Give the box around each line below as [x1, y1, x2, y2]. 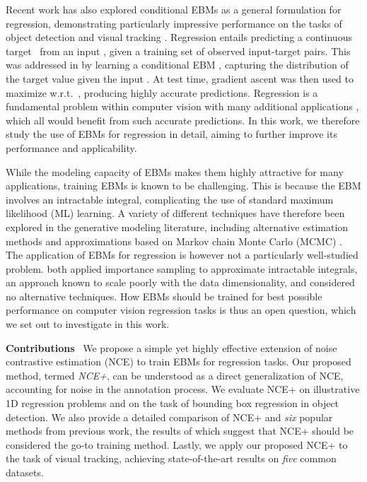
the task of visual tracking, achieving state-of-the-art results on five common [6, 451, 337, 466]
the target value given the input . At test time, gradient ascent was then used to [6, 71, 354, 86]
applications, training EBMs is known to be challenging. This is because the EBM [6, 178, 361, 193]
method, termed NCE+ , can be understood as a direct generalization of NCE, [6, 368, 344, 382]
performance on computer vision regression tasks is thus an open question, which [6, 302, 356, 317]
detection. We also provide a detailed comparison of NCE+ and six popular [6, 409, 333, 424]
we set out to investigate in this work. [6, 317, 170, 331]
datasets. [6, 465, 44, 479]
